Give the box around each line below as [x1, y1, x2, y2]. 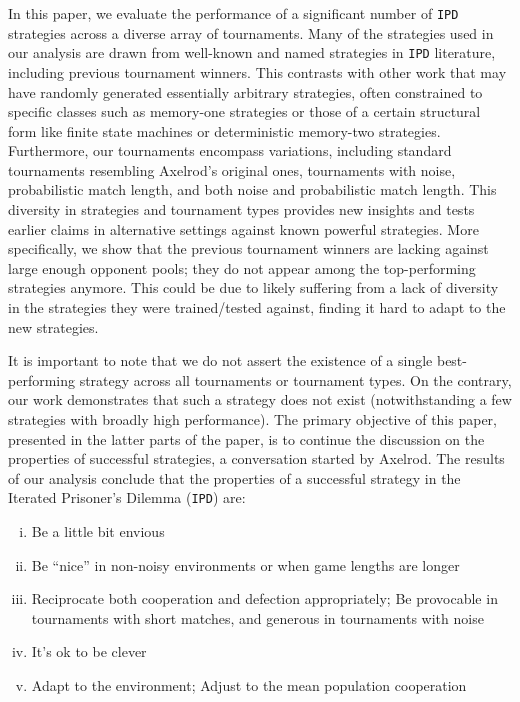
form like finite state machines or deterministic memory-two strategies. [8, 120, 441, 141]
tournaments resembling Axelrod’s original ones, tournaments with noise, [8, 159, 456, 180]
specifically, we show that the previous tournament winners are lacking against [8, 238, 489, 259]
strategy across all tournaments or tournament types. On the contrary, [79, 369, 512, 390]
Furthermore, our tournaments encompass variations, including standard [8, 140, 452, 161]
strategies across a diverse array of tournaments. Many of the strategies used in [8, 22, 494, 43]
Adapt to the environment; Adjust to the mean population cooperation [31, 675, 467, 695]
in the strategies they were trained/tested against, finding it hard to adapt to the [8, 297, 506, 318]
